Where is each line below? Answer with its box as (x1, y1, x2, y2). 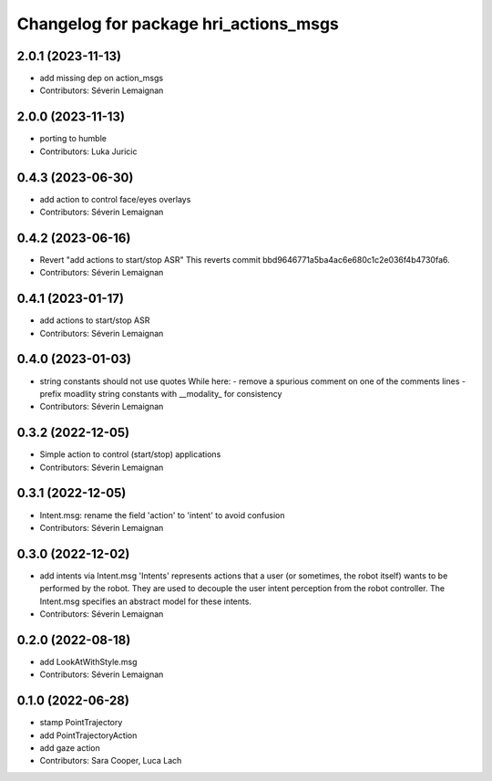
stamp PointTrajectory (39, 717, 123, 728)
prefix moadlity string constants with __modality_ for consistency (39, 388, 282, 399)
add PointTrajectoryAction (39, 730, 138, 741)
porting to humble (39, 133, 107, 144)
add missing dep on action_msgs (39, 73, 164, 84)
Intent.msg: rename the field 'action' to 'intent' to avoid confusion (39, 509, 285, 520)
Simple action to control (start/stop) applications (39, 449, 221, 460)
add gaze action (39, 742, 100, 753)
